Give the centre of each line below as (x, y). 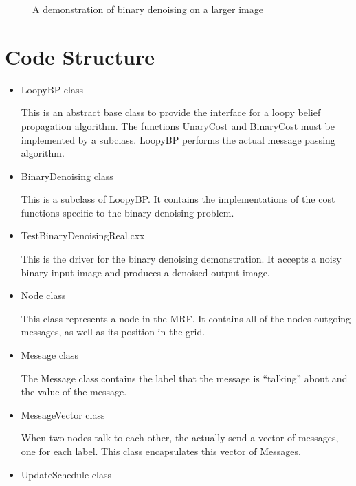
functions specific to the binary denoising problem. (127, 212)
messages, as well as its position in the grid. (113, 332)
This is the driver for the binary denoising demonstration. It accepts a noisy (181, 259)
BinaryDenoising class (67, 176)
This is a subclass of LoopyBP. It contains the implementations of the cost (178, 199)
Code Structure (80, 56)
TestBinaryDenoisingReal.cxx (83, 235)
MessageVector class (63, 414)
